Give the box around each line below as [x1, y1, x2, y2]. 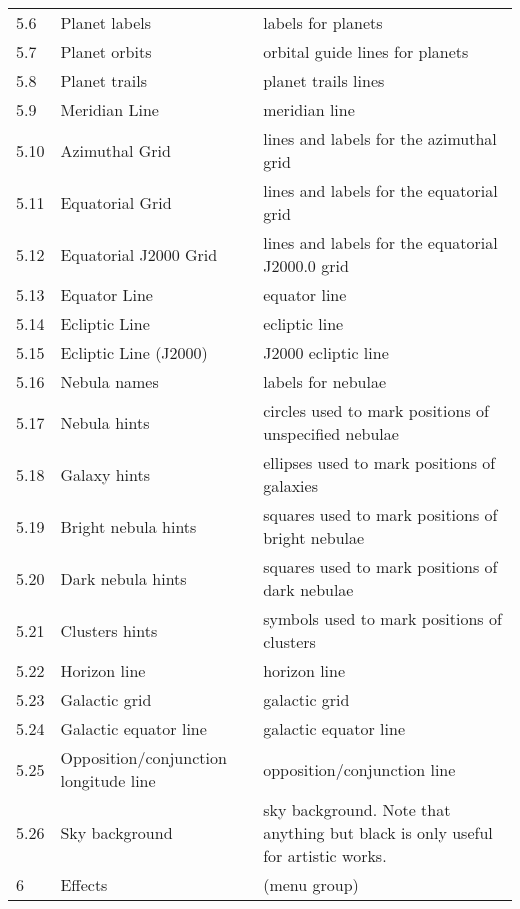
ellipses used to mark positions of [263, 451, 496, 474]
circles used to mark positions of [263, 399, 489, 422]
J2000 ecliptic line [263, 341, 389, 364]
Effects [60, 873, 108, 896]
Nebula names [60, 370, 159, 393]
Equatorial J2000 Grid [60, 242, 218, 266]
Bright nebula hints [60, 514, 197, 538]
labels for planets [263, 11, 383, 34]
